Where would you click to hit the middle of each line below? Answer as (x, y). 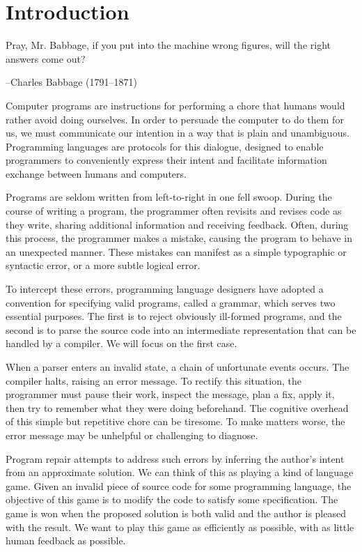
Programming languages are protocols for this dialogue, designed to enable (165, 146)
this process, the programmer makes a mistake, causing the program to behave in (179, 238)
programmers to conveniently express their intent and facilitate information (166, 160)
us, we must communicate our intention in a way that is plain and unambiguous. (178, 133)
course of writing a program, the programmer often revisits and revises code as (174, 211)
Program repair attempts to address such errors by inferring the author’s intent (175, 458)
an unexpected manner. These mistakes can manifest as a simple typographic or (176, 251)
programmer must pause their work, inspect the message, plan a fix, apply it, (170, 394)
